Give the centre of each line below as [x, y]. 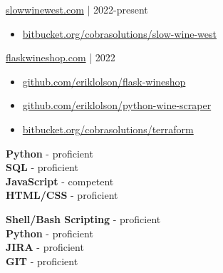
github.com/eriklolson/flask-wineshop [104, 81]
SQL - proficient [42, 167]
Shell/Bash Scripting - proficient [83, 218]
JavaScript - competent [60, 181]
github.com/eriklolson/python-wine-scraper [117, 105]
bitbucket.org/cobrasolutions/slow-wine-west [120, 33]
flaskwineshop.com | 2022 [61, 57]
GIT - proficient [42, 261]
